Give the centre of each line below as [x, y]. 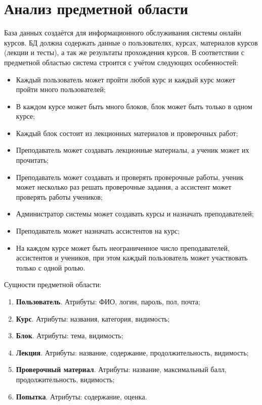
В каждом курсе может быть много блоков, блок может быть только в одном [134, 106]
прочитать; [32, 160]
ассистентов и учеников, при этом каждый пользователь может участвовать [132, 258]
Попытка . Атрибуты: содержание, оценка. [81, 396]
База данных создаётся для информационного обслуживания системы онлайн [123, 33]
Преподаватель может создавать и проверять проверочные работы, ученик [130, 177]
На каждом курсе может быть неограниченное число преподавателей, [123, 247]
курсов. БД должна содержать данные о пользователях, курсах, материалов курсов [131, 42]
